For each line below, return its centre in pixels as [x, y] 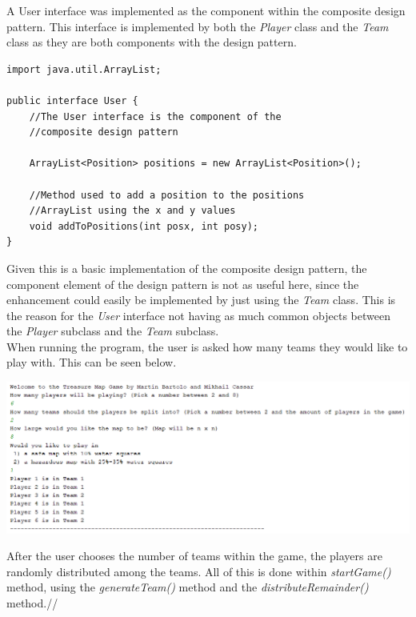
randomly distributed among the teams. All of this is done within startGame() [199, 571]
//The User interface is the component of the [155, 116]
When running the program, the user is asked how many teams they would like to [207, 346]
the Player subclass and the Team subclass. [113, 331]
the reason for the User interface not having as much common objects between [198, 315]
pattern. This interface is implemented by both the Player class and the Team [198, 26]
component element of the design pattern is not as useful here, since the [183, 284]
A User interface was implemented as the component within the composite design [206, 10]
